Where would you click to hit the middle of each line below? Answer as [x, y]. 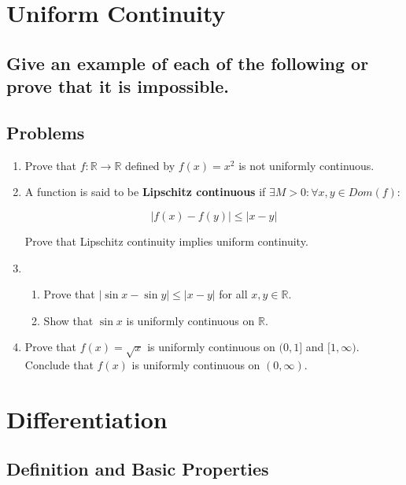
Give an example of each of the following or [188, 63]
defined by [150, 165]
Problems [46, 132]
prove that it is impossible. [118, 86]
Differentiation [87, 418]
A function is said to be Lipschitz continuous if [145, 192]
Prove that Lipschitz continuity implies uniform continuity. [166, 241]
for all [233, 294]
